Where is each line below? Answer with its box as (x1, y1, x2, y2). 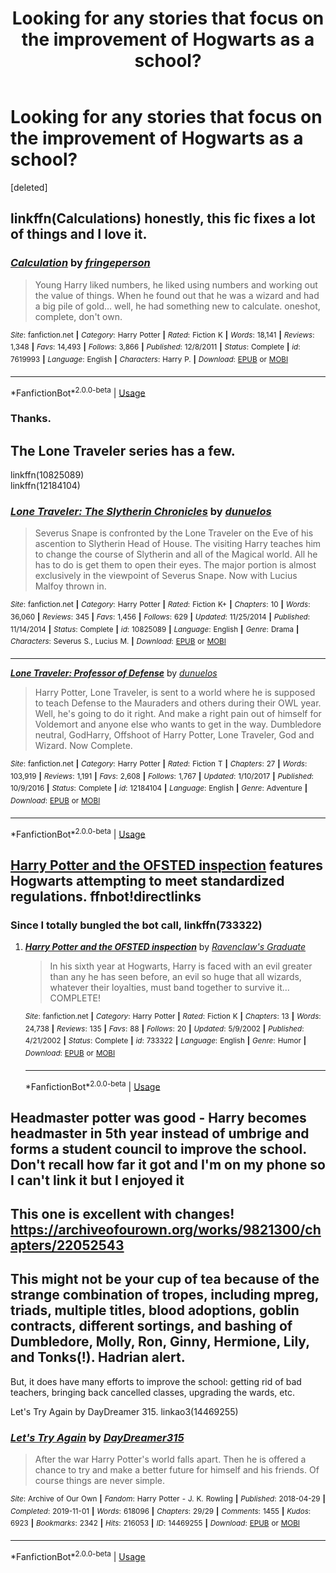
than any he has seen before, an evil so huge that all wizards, (49, 970, 302, 982)
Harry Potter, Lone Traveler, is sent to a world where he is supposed (34, 686, 316, 698)
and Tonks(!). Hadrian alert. (10, 1349, 186, 1366)
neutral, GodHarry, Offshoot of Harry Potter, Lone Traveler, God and (34, 728, 315, 741)
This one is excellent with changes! (10, 1205, 235, 1222)
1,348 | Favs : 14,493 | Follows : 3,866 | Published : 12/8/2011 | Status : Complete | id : (10, 342, 301, 352)
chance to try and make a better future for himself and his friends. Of (34, 1464, 320, 1476)
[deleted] (10, 181, 48, 193)
